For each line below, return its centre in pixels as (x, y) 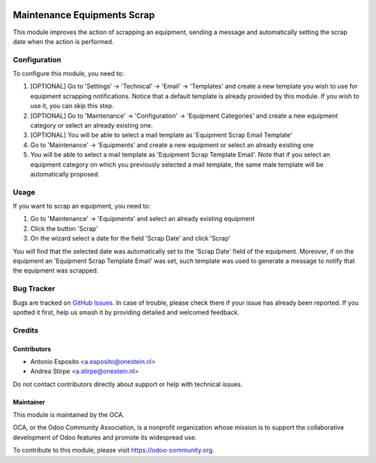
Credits (25, 330)
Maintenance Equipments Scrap (84, 15)
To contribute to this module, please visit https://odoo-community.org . (114, 450)
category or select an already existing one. (92, 125)
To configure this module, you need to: (69, 74)
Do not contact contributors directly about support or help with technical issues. (128, 384)
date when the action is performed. (63, 41)
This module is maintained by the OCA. (69, 415)
